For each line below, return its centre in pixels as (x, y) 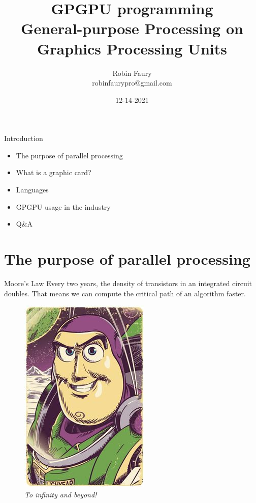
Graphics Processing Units (132, 48)
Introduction (24, 138)
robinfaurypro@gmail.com (132, 83)
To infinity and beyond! (61, 494)
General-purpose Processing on (132, 28)
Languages (32, 190)
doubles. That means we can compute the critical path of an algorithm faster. (125, 293)
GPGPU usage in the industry (63, 206)
